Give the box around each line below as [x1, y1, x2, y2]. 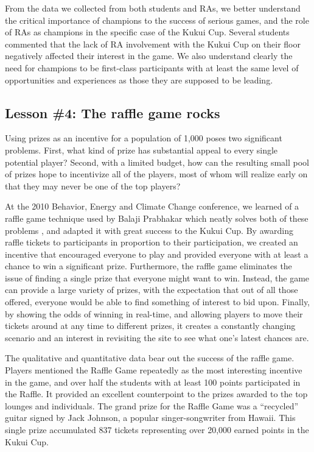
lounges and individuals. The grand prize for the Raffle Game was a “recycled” [5, 399, 299, 412]
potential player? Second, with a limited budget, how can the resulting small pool [5, 155, 309, 168]
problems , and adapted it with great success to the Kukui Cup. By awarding [5, 224, 293, 236]
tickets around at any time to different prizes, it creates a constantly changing [5, 319, 296, 332]
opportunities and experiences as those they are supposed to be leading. [5, 73, 273, 86]
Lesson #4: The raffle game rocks [5, 103, 220, 122]
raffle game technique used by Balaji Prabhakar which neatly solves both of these [5, 211, 309, 224]
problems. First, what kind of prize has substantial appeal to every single [5, 143, 278, 156]
